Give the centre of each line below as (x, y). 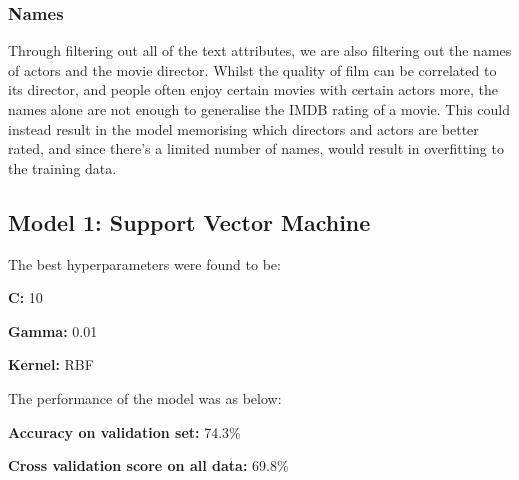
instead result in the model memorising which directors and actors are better (243, 128)
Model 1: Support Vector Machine (189, 221)
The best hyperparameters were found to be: (144, 263)
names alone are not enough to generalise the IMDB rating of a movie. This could (259, 109)
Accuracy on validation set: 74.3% (124, 431)
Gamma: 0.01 (53, 330)
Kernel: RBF (51, 364)
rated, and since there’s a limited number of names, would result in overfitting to (256, 148)
